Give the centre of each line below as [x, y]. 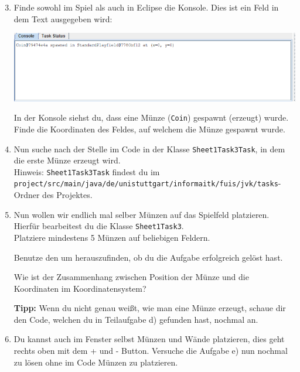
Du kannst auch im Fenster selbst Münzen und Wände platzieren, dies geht [149, 339]
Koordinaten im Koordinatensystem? [80, 288]
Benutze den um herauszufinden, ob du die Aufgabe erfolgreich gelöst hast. [148, 257]
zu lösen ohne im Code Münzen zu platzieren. [96, 362]
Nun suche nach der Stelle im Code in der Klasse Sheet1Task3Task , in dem [149, 149]
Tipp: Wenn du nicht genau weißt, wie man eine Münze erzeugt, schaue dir [150, 308]
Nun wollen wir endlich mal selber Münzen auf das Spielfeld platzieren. [142, 214]
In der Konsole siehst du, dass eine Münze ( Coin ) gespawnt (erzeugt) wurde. [151, 117]
